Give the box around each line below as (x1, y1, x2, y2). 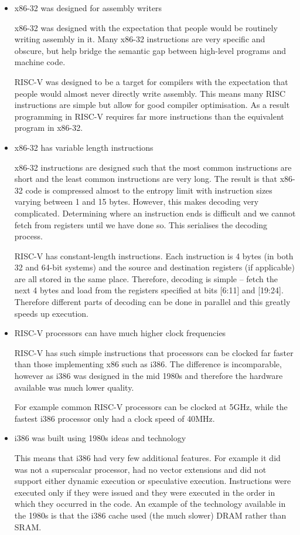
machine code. (14, 56, 66, 68)
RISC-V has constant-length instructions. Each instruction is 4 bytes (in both (14, 249, 294, 262)
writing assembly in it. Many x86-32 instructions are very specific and (14, 33, 265, 45)
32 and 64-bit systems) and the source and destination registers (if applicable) (14, 261, 295, 273)
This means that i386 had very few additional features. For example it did (14, 452, 281, 463)
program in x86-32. (14, 121, 83, 134)
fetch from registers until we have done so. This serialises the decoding (14, 218, 267, 231)
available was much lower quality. (14, 381, 134, 393)
